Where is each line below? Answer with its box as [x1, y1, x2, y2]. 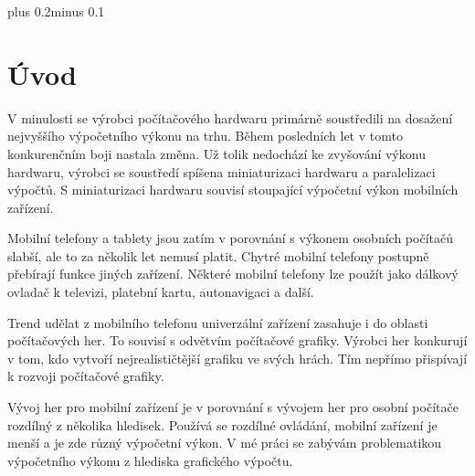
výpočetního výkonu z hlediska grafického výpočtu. [7, 450, 293, 470]
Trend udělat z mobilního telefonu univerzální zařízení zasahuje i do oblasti [7, 312, 428, 332]
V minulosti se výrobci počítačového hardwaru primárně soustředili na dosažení [7, 108, 453, 127]
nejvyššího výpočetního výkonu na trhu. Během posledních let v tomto [7, 126, 403, 145]
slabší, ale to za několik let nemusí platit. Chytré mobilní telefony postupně [7, 246, 429, 265]
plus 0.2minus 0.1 [7, 2, 105, 20]
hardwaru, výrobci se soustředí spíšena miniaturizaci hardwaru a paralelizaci [7, 162, 436, 181]
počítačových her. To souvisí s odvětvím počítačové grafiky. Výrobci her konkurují [7, 331, 468, 350]
